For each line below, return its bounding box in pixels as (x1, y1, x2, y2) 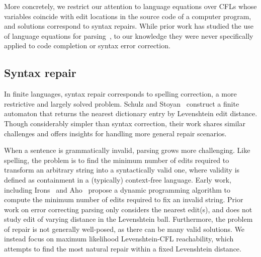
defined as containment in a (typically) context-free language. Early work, (4, 174, 231, 185)
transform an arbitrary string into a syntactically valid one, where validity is (4, 164, 240, 175)
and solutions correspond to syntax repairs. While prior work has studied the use (4, 21, 253, 31)
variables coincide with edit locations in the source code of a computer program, (4, 11, 251, 21)
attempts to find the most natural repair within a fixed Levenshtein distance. (4, 243, 241, 254)
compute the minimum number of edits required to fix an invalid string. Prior (4, 194, 243, 205)
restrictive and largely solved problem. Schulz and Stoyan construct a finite (4, 98, 239, 109)
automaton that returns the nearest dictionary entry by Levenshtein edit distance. (4, 108, 257, 119)
